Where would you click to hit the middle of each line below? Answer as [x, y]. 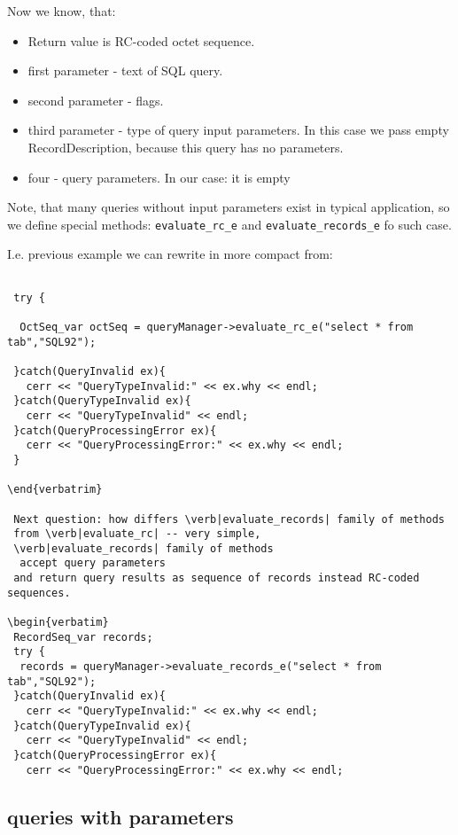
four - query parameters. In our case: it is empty [159, 177]
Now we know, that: [62, 11]
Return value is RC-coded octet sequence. [141, 40]
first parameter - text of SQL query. [125, 70]
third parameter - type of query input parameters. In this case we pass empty [238, 130]
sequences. [39, 593]
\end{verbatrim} [55, 490]
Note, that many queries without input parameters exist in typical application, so [229, 207]
